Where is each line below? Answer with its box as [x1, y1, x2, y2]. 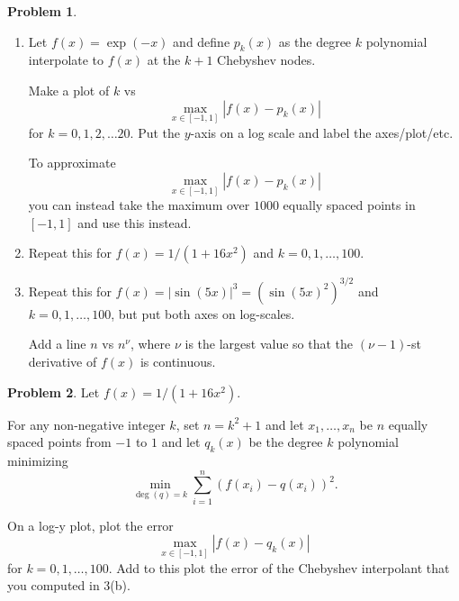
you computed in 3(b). [7, 576, 130, 595]
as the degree [278, 32, 352, 50]
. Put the [130, 123, 181, 141]
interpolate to [28, 50, 104, 69]
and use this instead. [77, 213, 192, 232]
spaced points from [7, 433, 112, 451]
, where [130, 334, 171, 353]
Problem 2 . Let [7, 382, 100, 401]
